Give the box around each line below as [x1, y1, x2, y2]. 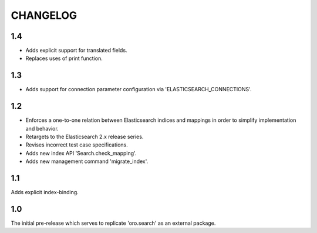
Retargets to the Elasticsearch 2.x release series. [25, 133, 144, 141]
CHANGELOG [11, 9, 77, 22]
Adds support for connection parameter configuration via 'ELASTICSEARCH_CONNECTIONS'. [25, 86, 252, 93]
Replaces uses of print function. [25, 55, 103, 62]
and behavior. [25, 125, 59, 132]
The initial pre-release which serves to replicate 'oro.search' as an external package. [11, 219, 216, 227]
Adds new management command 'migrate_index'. [25, 158, 149, 165]
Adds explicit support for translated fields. [25, 47, 127, 54]
